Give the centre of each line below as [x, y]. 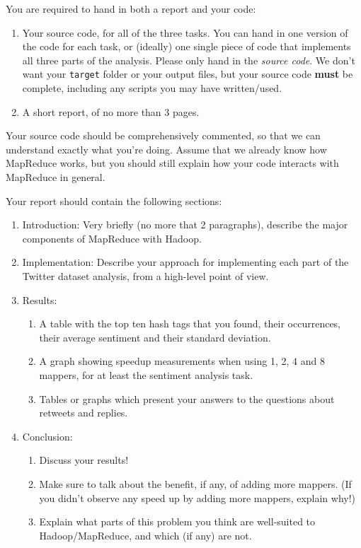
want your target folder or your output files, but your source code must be [188, 74]
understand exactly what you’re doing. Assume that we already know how [166, 149]
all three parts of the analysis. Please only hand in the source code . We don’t [189, 60]
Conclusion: [47, 436]
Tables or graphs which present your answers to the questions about [187, 398]
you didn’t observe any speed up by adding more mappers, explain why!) [197, 497]
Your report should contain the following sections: [114, 200]
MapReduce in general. [56, 177]
